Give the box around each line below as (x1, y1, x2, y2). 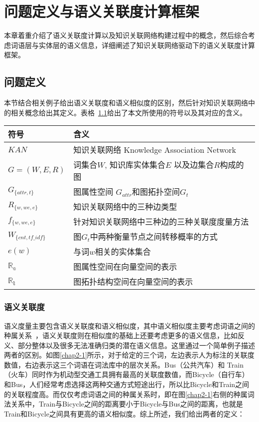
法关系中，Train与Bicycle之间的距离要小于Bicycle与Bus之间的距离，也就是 (4, 399, 243, 409)
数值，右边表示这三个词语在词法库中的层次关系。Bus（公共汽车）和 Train (4, 359, 244, 370)
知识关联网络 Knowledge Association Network (73, 144, 237, 156)
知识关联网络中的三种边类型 (73, 201, 177, 213)
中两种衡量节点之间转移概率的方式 (90, 231, 218, 243)
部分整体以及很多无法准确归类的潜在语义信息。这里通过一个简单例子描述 (17, 340, 255, 350)
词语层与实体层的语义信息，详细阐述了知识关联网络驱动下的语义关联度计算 (10, 39, 255, 50)
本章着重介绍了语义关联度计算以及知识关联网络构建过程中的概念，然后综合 (4, 30, 248, 40)
